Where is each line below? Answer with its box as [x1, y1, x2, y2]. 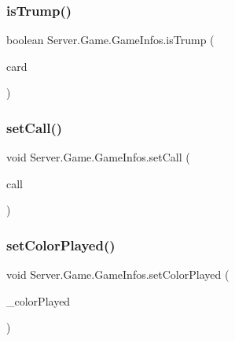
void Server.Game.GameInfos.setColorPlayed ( [6, 266, 229, 283]
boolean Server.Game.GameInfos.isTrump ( [6, 32, 215, 48]
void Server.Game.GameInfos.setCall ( [6, 149, 190, 165]
